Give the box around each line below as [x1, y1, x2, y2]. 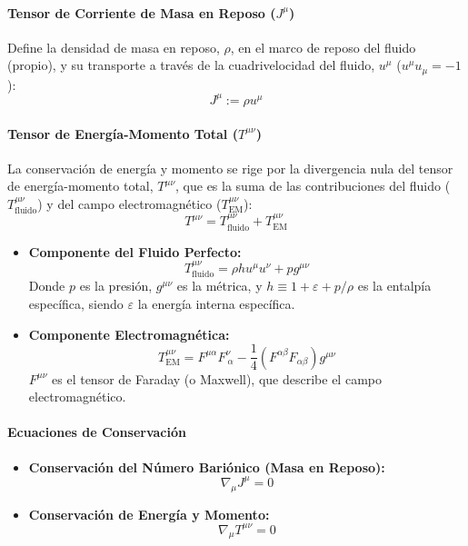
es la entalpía [357, 276, 432, 295]
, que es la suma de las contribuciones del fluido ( [175, 176, 451, 195]
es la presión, [79, 276, 153, 295]
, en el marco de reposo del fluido [230, 37, 416, 56]
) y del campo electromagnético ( [37, 194, 222, 213]
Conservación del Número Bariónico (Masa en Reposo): [28, 457, 385, 476]
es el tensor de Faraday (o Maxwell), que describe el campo [52, 369, 382, 388]
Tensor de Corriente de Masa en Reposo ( [7, 3, 276, 22]
